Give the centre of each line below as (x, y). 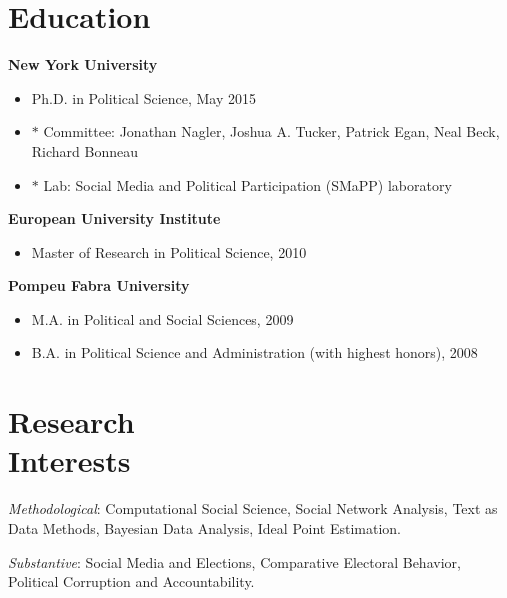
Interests (69, 460)
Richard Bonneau (85, 150)
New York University (83, 64)
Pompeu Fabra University (99, 285)
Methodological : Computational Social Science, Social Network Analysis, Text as (253, 508)
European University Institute (114, 218)
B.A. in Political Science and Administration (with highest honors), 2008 (254, 352)
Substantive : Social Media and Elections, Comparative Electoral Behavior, (234, 561)
